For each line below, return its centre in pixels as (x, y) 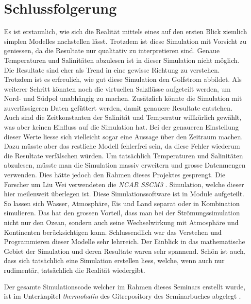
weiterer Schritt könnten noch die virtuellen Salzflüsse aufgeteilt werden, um (117, 88)
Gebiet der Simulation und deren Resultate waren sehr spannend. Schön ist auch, (125, 251)
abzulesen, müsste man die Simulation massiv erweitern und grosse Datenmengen (125, 165)
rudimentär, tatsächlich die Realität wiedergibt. (75, 270)
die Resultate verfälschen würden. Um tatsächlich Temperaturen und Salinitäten (124, 155)
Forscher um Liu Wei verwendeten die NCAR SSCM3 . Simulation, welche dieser (124, 184)
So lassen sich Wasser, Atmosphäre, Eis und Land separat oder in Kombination (122, 203)
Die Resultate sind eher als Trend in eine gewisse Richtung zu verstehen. (112, 69)
